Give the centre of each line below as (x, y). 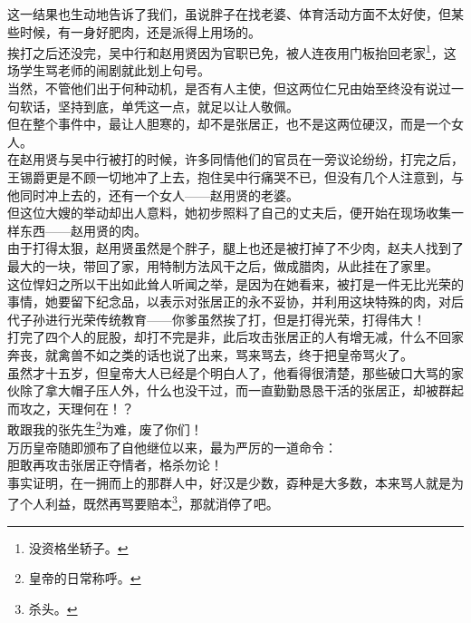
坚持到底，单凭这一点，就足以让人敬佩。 (178, 106)
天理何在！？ (96, 408)
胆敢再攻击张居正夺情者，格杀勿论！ (115, 465)
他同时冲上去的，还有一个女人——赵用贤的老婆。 (153, 195)
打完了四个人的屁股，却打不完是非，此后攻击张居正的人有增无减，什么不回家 (235, 337)
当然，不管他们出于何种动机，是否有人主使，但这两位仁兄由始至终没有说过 (229, 88)
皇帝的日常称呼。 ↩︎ (85, 578)
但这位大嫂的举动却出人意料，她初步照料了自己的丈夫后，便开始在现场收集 (229, 213)
